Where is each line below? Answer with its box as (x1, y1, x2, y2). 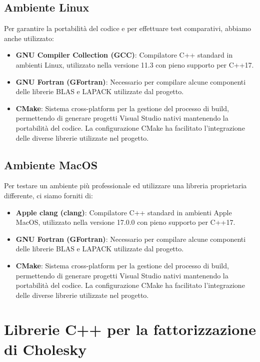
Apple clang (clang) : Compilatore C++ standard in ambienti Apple (15, 207, 232, 217)
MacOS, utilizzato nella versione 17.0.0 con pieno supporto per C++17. (15, 217, 235, 227)
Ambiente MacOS (4, 157, 98, 172)
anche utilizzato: (4, 33, 54, 43)
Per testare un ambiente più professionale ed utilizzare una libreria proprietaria (4, 180, 247, 191)
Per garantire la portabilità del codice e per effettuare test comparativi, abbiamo (4, 23, 251, 34)
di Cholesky (4, 338, 87, 359)
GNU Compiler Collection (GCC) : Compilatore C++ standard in (15, 50, 233, 60)
